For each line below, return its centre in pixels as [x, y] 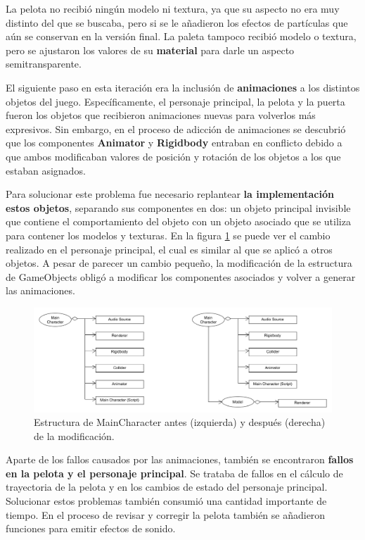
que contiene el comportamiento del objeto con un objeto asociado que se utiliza [178, 221]
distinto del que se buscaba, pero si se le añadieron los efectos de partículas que [177, 22]
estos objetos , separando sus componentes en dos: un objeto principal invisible [178, 207]
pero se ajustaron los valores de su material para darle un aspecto [150, 50]
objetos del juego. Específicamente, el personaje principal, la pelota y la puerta [175, 101]
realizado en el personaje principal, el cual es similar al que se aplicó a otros [169, 249]
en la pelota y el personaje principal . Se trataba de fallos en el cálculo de [174, 473]
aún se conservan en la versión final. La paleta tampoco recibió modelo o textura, [181, 36]
